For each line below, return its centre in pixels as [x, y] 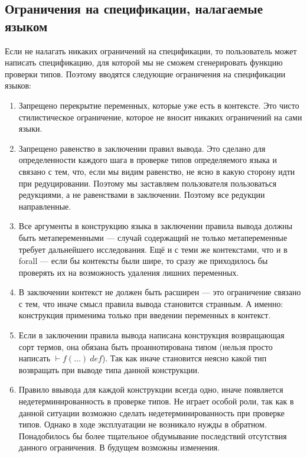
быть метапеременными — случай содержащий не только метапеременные [153, 237]
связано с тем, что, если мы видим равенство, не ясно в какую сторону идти [157, 171]
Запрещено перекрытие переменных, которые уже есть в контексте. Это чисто [159, 105]
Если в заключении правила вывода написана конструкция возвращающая [151, 335]
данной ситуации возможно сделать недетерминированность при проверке [152, 412]
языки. [30, 128]
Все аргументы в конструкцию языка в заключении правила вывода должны [156, 226]
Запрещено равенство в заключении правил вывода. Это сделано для [142, 148]
